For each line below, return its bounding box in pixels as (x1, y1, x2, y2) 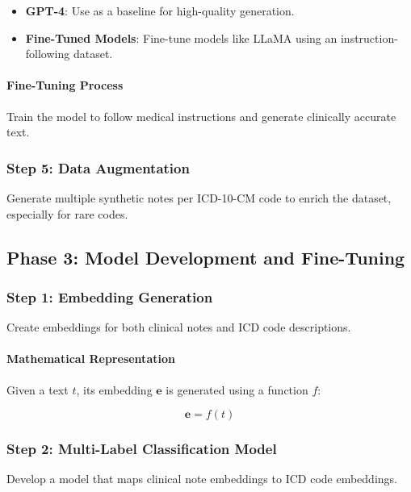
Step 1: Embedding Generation (6, 286, 213, 306)
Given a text (6, 381, 69, 398)
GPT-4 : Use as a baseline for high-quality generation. (25, 2, 295, 19)
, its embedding (76, 381, 153, 398)
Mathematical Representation (6, 350, 175, 367)
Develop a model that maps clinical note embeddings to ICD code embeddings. (6, 470, 397, 487)
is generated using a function (166, 381, 308, 398)
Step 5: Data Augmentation (6, 157, 190, 177)
